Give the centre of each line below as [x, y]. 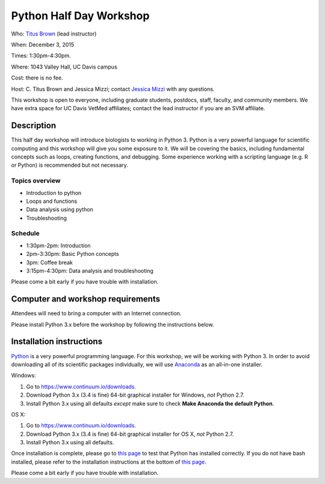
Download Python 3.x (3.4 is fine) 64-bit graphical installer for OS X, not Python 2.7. [130, 434]
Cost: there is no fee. [37, 78]
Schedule [25, 234]
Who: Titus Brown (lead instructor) [54, 34]
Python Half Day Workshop [80, 16]
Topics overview [36, 181]
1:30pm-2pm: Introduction [58, 245]
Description [34, 126]
